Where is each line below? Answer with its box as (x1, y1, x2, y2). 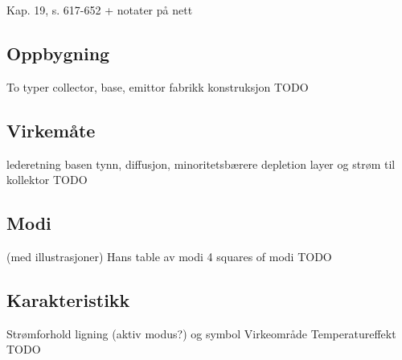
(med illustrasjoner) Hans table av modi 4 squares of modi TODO (6, 247, 332, 264)
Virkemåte (6, 117, 96, 142)
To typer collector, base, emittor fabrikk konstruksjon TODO (6, 78, 309, 95)
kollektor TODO (6, 171, 88, 188)
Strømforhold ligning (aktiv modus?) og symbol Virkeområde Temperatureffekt (6, 325, 396, 342)
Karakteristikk (6, 287, 130, 312)
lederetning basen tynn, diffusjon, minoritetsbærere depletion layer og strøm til (6, 155, 396, 172)
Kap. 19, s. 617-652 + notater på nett (6, 2, 193, 18)
